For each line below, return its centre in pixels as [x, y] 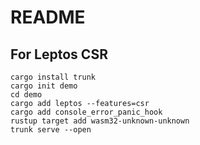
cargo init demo [44, 86]
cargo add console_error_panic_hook [86, 112]
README [48, 17]
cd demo [26, 95]
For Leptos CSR [59, 54]
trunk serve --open [51, 130]
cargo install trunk [53, 77]
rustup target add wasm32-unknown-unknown [100, 121]
